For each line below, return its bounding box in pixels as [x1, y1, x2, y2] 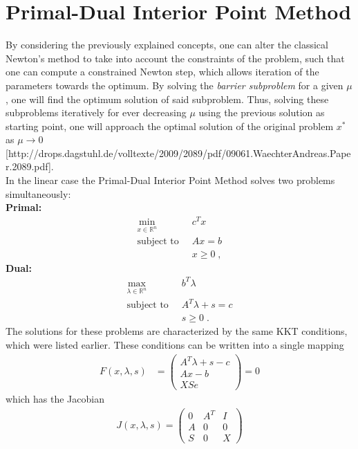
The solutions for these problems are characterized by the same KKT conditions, [6, 324, 348, 338]
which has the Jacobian [6, 392, 104, 406]
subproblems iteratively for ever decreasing [6, 105, 187, 120]
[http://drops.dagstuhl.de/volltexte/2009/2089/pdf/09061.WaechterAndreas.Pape [6, 145, 351, 160]
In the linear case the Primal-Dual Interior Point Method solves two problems [6, 173, 335, 187]
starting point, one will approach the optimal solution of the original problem [6, 118, 334, 133]
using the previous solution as [198, 105, 325, 120]
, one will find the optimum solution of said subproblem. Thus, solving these [6, 91, 329, 106]
